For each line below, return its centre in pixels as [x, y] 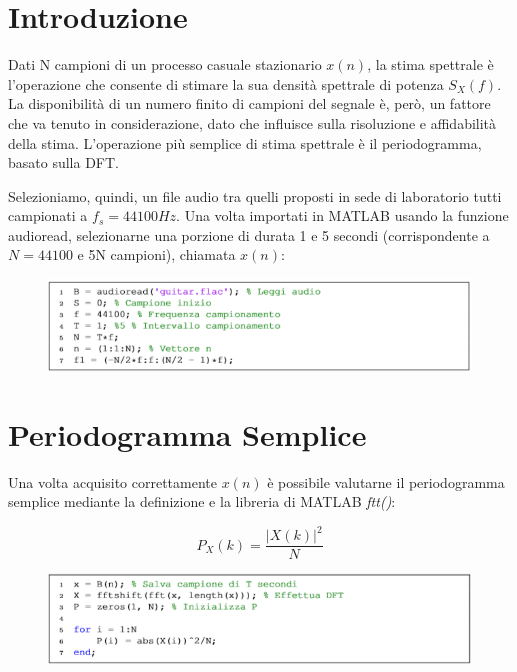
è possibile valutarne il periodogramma [386, 481]
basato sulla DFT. [63, 162]
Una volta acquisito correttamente [112, 481]
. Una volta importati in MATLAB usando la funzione [342, 215]
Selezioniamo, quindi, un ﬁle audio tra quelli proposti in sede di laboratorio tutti [255, 195]
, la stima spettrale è [430, 64]
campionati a [48, 215]
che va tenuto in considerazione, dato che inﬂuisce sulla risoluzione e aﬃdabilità [252, 122]
